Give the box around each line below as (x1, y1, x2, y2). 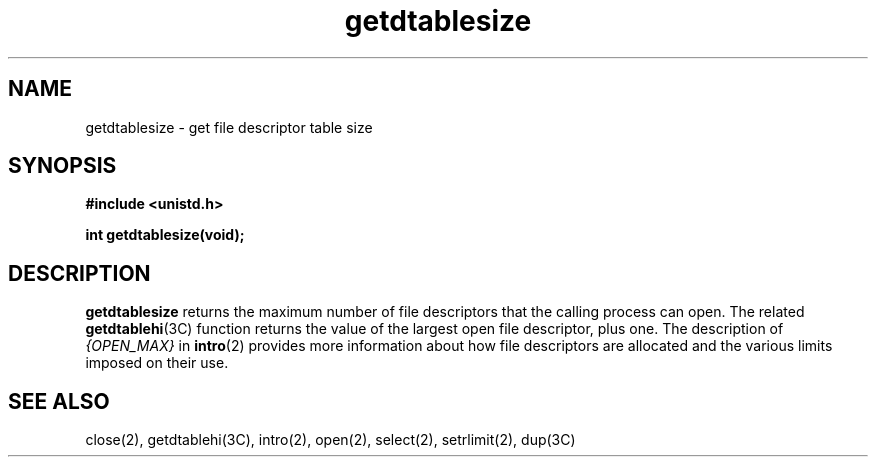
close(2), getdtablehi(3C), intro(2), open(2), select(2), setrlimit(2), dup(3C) (85, 431, 576, 449)
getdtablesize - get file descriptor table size (85, 118, 373, 136)
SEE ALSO (8, 388, 110, 414)
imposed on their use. (85, 354, 229, 372)
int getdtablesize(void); (85, 226, 245, 244)
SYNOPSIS (8, 153, 117, 179)
